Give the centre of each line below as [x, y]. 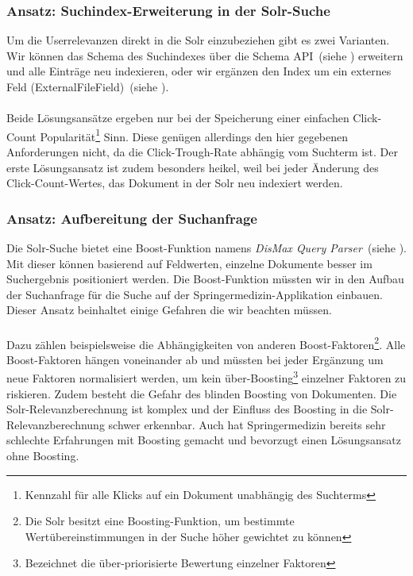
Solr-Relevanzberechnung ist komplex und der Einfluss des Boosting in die [187, 409]
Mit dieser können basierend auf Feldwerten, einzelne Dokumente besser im [189, 263]
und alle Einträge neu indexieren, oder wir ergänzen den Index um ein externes [199, 71]
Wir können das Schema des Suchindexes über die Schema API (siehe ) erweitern [205, 55]
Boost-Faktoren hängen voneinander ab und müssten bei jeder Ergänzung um [195, 359]
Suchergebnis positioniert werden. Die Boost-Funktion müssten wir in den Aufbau [205, 279]
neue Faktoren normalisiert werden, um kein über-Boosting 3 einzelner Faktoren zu [206, 377]
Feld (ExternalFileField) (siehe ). [88, 86]
